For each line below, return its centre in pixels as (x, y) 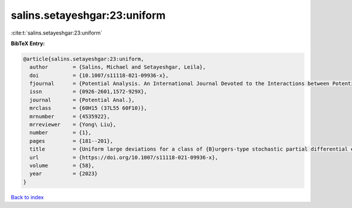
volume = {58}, (62, 166)
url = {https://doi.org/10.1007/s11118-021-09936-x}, (124, 157)
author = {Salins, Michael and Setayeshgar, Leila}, (118, 67)
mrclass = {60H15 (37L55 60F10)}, (88, 108)
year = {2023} (64, 174)
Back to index (27, 197)
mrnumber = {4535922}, (70, 116)
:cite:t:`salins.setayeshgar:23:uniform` (57, 33)
